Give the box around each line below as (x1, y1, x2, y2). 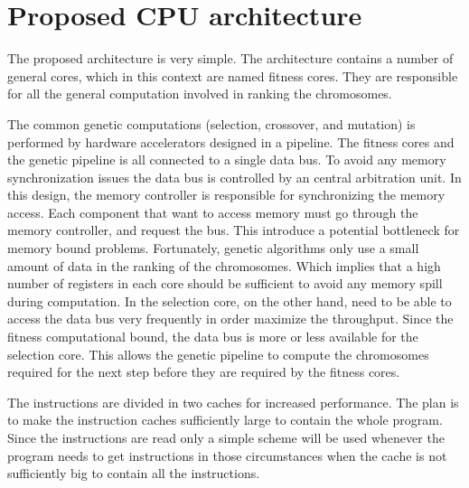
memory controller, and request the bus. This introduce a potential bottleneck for (7, 221, 460, 239)
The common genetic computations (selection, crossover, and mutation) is (7, 114, 416, 133)
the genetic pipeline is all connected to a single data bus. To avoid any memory (7, 150, 446, 169)
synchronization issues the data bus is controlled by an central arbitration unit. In (7, 167, 462, 186)
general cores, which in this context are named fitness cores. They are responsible (7, 66, 458, 85)
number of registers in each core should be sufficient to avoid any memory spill (7, 274, 443, 293)
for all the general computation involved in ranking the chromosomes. (7, 84, 392, 103)
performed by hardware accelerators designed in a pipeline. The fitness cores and (7, 132, 455, 151)
